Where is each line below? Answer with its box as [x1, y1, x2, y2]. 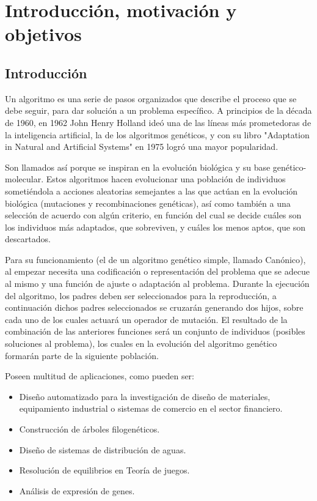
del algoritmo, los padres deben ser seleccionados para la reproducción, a [5, 289, 277, 302]
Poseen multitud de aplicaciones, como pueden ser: [5, 369, 195, 382]
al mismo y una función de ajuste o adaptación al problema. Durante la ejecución [5, 277, 310, 290]
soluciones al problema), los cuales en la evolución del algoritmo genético [5, 337, 277, 350]
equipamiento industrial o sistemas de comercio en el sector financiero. [19, 402, 283, 415]
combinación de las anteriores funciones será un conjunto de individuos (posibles [5, 325, 305, 338]
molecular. [5, 173, 44, 185]
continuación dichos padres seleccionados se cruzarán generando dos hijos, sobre [5, 301, 304, 314]
